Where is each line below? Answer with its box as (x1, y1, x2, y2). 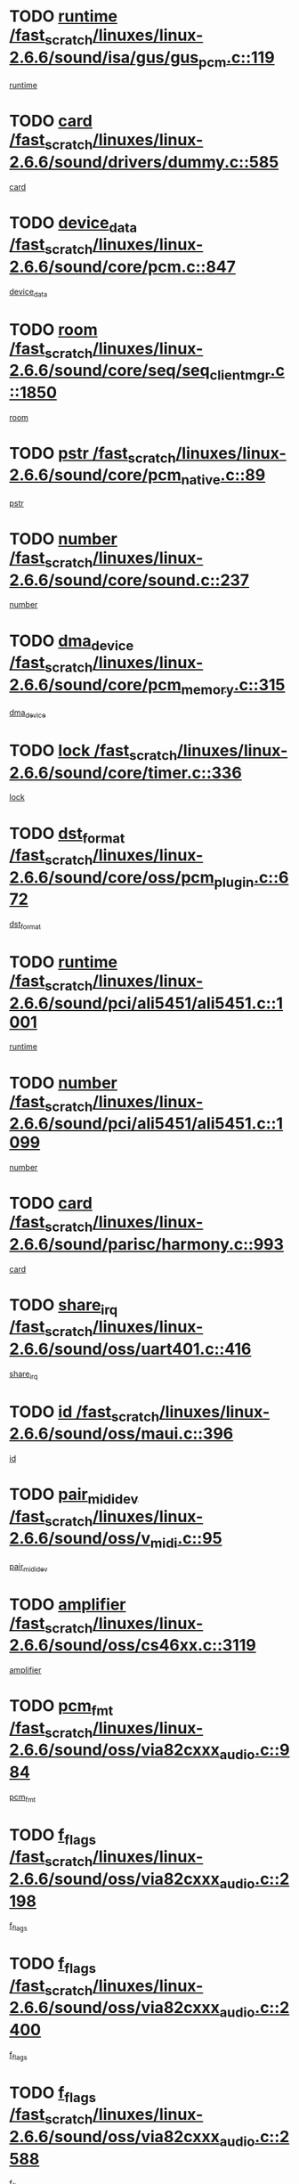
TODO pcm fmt (9, 1696, 114, 1719)
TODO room (9, 319, 98, 339)
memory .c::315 (181, 674, 286, 698)
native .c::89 (181, 465, 266, 489)
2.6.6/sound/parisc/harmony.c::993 (9, 1234, 285, 1254)
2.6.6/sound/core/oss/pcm (9, 867, 215, 887)
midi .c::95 (149, 1528, 222, 1552)
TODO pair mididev (9, 1485, 139, 1507)
